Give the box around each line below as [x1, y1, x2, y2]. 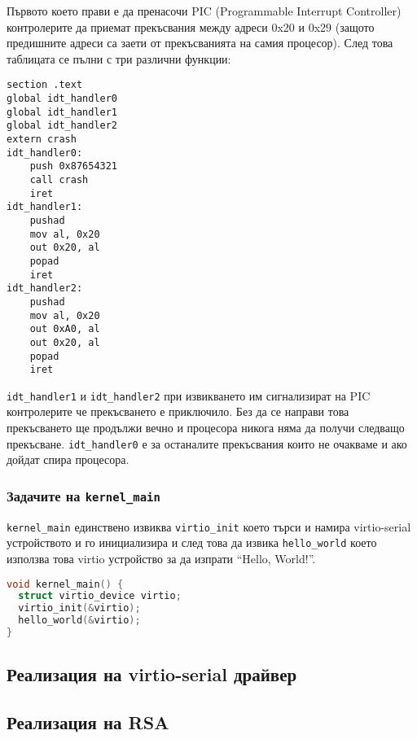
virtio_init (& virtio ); [18, 602, 141, 614]
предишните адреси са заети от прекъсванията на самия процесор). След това [7, 34, 393, 51]
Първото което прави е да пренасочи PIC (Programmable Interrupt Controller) [7, 2, 402, 19]
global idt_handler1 [7, 106, 118, 118]
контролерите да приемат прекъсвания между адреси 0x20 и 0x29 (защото [7, 18, 375, 35]
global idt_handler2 [7, 120, 118, 132]
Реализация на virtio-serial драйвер [7, 662, 297, 687]
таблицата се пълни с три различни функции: [7, 50, 231, 67]
